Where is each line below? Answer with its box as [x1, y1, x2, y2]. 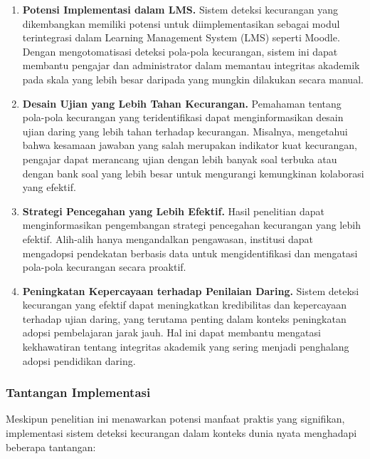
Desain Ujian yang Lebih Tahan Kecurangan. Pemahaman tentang [22, 96, 342, 110]
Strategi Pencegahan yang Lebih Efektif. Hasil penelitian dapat [22, 203, 324, 218]
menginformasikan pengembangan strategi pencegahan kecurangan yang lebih [22, 217, 361, 232]
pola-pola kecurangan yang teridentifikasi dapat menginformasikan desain [22, 110, 344, 125]
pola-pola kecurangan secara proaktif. [22, 259, 186, 274]
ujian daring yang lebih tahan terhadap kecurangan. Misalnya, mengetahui [22, 123, 348, 138]
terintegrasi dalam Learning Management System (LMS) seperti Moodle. [22, 30, 340, 45]
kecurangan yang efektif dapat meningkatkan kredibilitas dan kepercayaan [22, 297, 347, 312]
